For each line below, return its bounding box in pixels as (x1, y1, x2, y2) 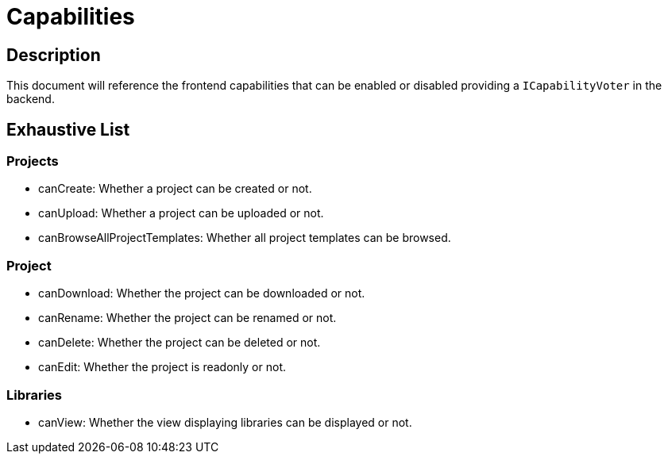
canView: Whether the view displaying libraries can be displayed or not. (38, 415, 412, 429)
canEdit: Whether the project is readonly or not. (38, 360, 286, 374)
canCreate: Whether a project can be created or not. (38, 182, 312, 196)
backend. (6, 92, 55, 106)
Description (6, 44, 101, 65)
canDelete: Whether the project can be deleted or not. (38, 335, 321, 350)
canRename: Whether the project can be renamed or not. (38, 311, 337, 325)
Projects (6, 153, 59, 170)
